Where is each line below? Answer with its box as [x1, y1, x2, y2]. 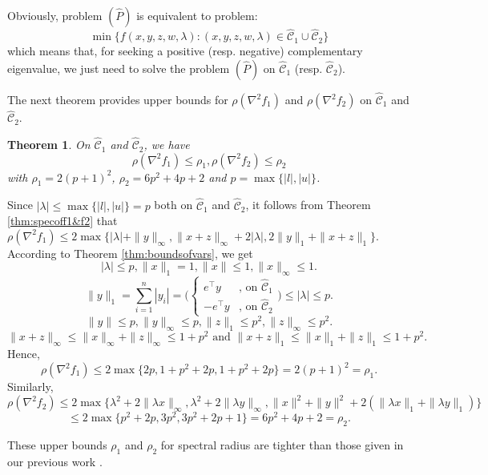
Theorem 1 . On [7, 136, 91, 153]
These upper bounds [7, 436, 107, 453]
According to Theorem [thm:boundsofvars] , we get [7, 244, 253, 261]
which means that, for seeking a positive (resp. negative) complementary [7, 42, 363, 59]
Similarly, [7, 378, 54, 394]
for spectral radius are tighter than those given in [160, 436, 404, 453]
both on [154, 196, 193, 213]
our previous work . [7, 453, 103, 469]
